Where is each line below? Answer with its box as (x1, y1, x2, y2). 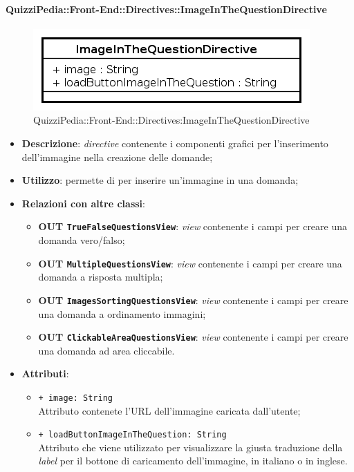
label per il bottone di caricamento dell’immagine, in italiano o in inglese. (38, 453, 348, 468)
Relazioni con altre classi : (21, 196, 145, 210)
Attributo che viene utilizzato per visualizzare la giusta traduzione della (38, 440, 343, 454)
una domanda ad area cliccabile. (38, 343, 175, 357)
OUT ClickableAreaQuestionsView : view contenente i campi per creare (38, 330, 348, 344)
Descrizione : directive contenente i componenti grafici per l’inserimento (21, 135, 328, 150)
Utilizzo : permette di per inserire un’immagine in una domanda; (21, 173, 299, 187)
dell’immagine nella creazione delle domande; (21, 149, 213, 164)
